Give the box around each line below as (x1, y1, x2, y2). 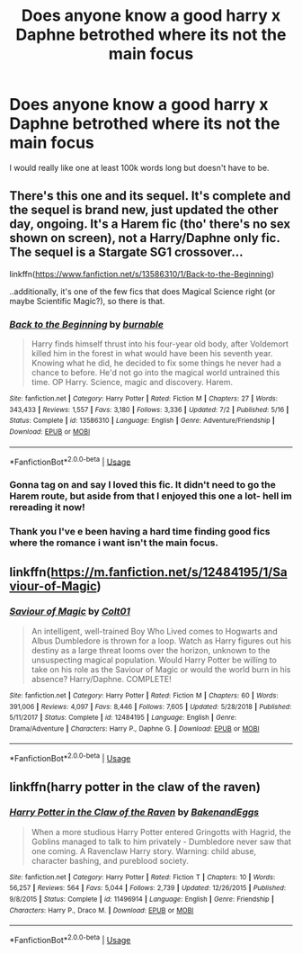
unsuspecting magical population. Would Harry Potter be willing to (31, 654, 277, 665)
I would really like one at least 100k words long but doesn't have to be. (9, 162, 270, 173)
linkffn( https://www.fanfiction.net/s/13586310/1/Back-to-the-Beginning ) (9, 268, 275, 279)
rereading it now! (9, 501, 85, 514)
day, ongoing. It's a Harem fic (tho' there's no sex (9, 217, 290, 232)
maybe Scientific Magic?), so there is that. (9, 295, 165, 306)
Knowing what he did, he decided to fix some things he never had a (31, 357, 281, 369)
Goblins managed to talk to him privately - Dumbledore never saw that (31, 836, 292, 847)
